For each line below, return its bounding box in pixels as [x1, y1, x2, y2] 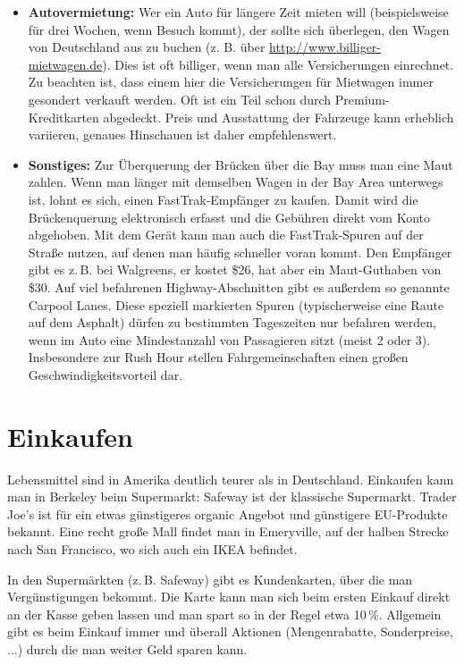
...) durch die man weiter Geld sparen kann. [7, 639, 248, 658]
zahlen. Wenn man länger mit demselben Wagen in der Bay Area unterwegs [28, 173, 443, 191]
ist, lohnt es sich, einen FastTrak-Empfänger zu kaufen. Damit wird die [28, 189, 418, 208]
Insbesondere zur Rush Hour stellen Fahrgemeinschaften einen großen [28, 348, 409, 366]
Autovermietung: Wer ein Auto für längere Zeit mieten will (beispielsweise [28, 3, 449, 21]
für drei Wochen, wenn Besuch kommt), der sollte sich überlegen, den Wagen [28, 20, 450, 38]
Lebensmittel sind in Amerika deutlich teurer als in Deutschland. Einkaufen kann [7, 469, 454, 488]
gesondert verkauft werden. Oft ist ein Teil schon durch [28, 89, 332, 108]
